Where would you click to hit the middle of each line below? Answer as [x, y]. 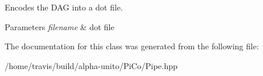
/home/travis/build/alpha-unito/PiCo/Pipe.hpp [91, 65]
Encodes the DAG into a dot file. [64, 7]
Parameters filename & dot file [60, 26]
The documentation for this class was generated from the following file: [132, 46]
